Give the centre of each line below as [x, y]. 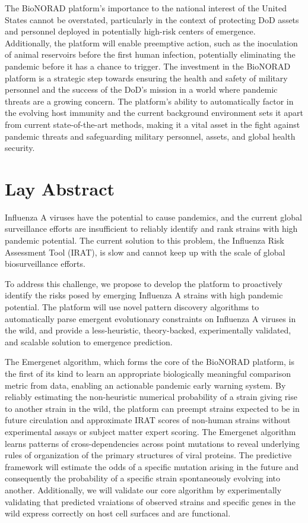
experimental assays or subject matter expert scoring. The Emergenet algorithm [150, 431]
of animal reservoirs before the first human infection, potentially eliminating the [150, 54]
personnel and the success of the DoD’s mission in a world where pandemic [141, 89]
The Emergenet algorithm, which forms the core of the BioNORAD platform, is [150, 362]
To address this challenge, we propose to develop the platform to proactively [144, 283]
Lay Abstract [60, 188]
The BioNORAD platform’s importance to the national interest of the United [146, 8]
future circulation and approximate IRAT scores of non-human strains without [148, 420]
